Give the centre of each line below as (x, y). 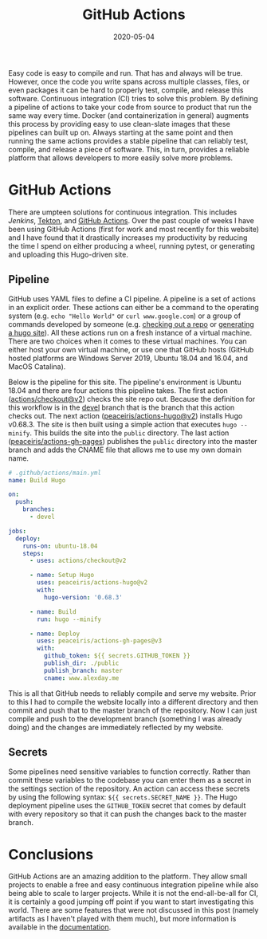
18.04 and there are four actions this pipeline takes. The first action (118, 390)
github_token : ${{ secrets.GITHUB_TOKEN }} (117, 656)
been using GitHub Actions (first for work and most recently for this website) (134, 229)
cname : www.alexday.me (81, 678)
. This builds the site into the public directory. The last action (129, 433)
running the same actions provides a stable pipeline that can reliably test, (128, 140)
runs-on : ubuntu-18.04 (60, 546)
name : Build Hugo (37, 480)
